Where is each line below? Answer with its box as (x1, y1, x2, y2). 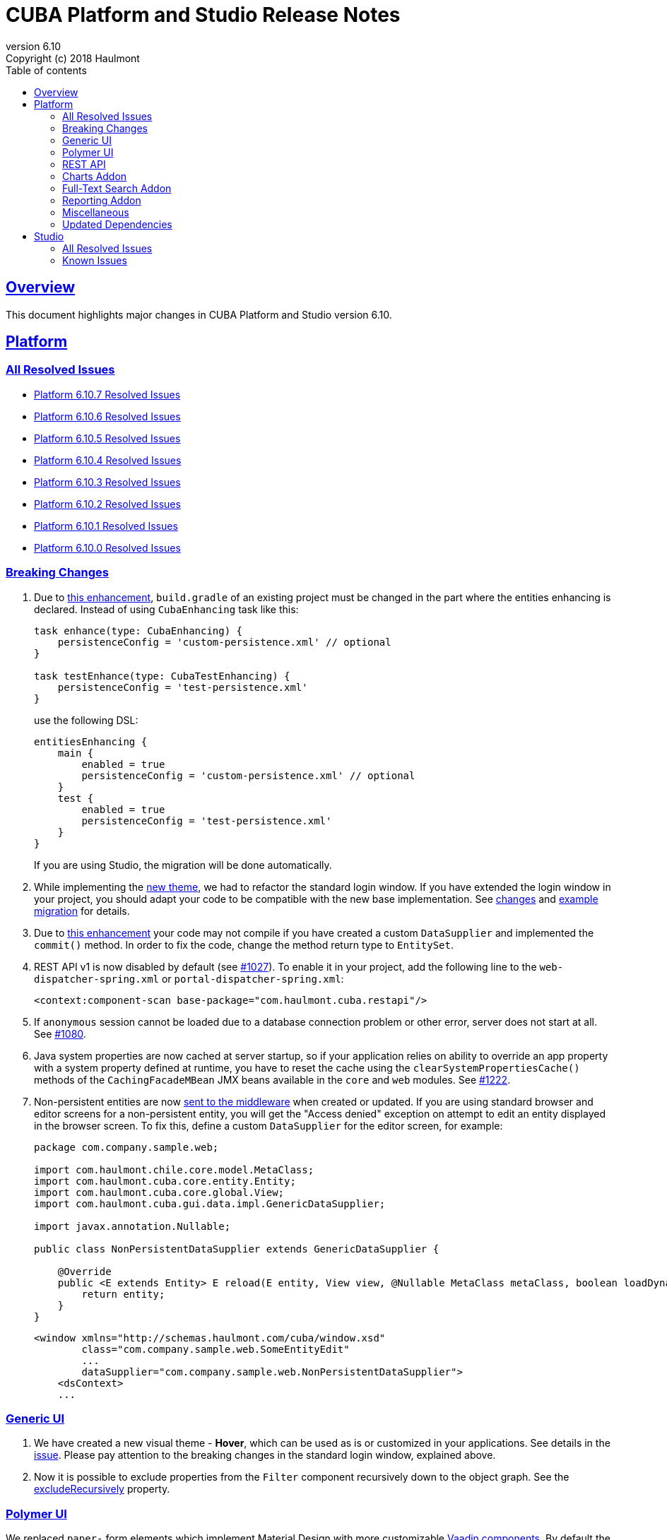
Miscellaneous (62, 206, 129, 218)
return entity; (81, 1288, 165, 1300)
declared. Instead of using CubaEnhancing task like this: (34, 603, 299, 615)
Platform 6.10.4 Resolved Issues (34, 454, 182, 466)
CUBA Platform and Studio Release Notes (6, 3, 401, 27)
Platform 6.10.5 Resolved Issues (34, 432, 181, 444)
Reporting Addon (62, 194, 141, 206)
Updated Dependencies (62, 218, 172, 230)
